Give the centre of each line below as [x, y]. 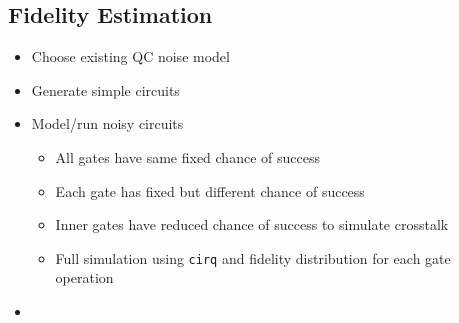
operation [84, 277]
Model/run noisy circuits [107, 123]
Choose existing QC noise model [130, 56]
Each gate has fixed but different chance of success [210, 190]
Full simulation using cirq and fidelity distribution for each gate [253, 257]
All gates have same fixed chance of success [187, 156]
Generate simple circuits [105, 89]
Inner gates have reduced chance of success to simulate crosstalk [252, 224]
